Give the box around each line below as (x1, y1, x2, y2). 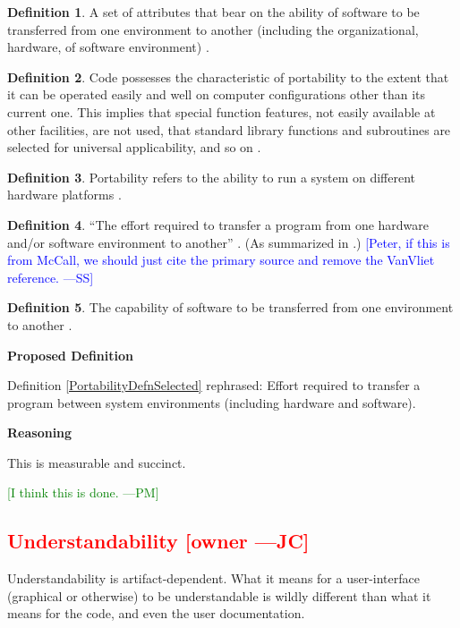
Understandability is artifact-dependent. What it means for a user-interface (7, 569, 420, 588)
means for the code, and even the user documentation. (7, 604, 305, 623)
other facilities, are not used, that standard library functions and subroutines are (7, 120, 451, 139)
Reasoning (7, 423, 72, 442)
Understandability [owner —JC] (7, 527, 310, 555)
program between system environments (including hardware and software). (7, 393, 416, 412)
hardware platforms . (7, 185, 122, 204)
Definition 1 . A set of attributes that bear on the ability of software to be (7, 3, 420, 21)
